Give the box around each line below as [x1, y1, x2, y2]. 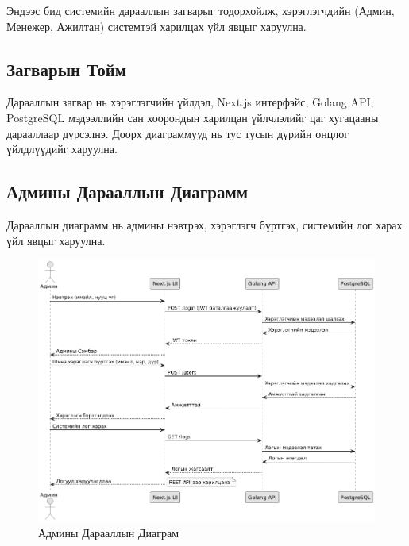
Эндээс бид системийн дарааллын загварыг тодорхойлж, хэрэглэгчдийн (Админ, [6, 2, 395, 18]
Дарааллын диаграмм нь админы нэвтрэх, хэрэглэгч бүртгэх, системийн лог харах [6, 216, 403, 233]
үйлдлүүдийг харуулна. [6, 140, 118, 157]
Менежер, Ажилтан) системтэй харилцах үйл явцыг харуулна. [6, 17, 307, 34]
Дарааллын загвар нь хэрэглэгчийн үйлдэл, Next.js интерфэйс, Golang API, [6, 94, 374, 110]
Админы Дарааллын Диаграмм [6, 179, 249, 204]
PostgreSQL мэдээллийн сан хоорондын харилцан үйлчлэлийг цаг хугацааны [6, 109, 379, 125]
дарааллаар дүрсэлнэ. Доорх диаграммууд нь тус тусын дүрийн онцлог [6, 125, 349, 141]
